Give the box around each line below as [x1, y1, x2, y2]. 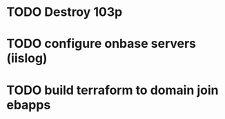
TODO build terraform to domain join [6, 82, 219, 98]
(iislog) [6, 51, 48, 66]
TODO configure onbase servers [6, 36, 197, 52]
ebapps [6, 97, 51, 113]
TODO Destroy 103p [6, 4, 123, 20]
